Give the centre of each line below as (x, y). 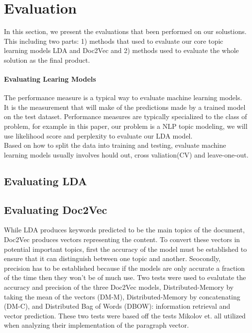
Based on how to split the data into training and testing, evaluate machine (115, 145)
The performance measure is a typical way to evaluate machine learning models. (123, 97)
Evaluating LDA (46, 181)
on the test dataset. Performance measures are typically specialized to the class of (126, 116)
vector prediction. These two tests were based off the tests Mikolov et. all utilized (125, 315)
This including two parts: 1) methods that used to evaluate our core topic (114, 41)
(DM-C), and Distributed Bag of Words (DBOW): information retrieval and (117, 306)
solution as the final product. (47, 60)
